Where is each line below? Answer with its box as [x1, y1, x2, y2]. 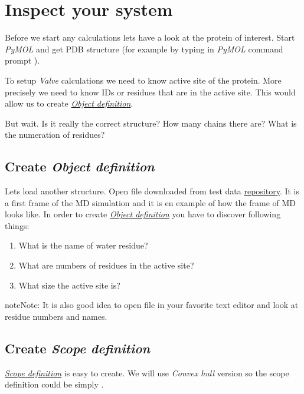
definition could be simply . [5, 378, 104, 390]
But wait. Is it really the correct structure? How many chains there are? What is [5, 117, 297, 129]
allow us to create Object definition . [5, 97, 133, 110]
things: [5, 219, 30, 231]
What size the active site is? [18, 279, 120, 291]
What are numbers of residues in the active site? [18, 259, 194, 272]
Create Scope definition [5, 339, 151, 357]
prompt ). [5, 54, 40, 67]
